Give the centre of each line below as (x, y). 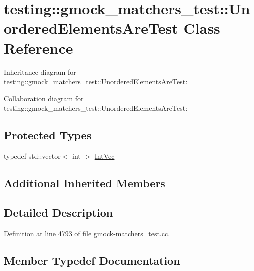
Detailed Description (59, 212)
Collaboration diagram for (44, 98)
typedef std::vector (32, 156)
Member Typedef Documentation (92, 260)
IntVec (105, 156)
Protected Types (48, 135)
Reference (39, 47)
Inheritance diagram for (40, 71)
